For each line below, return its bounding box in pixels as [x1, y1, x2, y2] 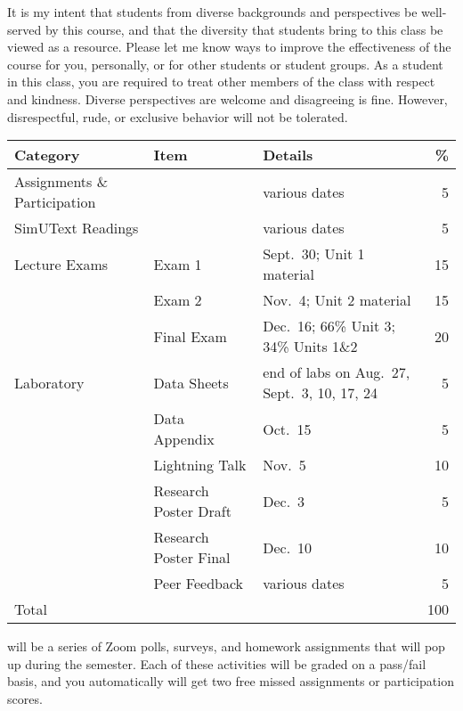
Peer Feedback [153, 573, 244, 594]
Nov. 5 [263, 454, 306, 476]
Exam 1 [153, 253, 202, 274]
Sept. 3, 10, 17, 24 [263, 382, 378, 404]
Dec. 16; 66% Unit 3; [263, 315, 395, 337]
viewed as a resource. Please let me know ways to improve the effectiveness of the [7, 37, 451, 56]
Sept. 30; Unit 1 [263, 243, 365, 265]
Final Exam [153, 325, 227, 347]
